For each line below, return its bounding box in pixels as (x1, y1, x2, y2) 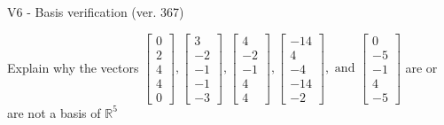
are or (405, 58, 438, 76)
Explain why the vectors (7, 58, 139, 76)
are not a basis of (7, 103, 101, 121)
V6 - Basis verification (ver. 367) (7, 3, 184, 20)
